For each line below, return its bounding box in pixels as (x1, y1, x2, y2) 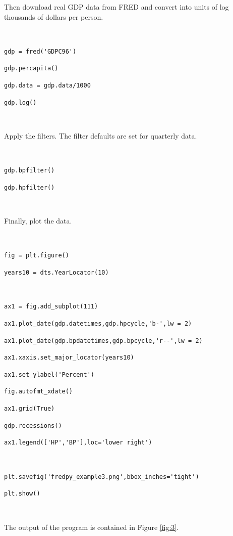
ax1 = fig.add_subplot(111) (4, 303, 98, 310)
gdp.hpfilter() (4, 184, 55, 191)
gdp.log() (4, 99, 37, 106)
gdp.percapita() (4, 65, 59, 72)
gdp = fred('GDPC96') (4, 48, 77, 55)
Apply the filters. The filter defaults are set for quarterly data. (4, 130, 197, 141)
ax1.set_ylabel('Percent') (4, 371, 94, 378)
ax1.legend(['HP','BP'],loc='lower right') (4, 439, 152, 446)
